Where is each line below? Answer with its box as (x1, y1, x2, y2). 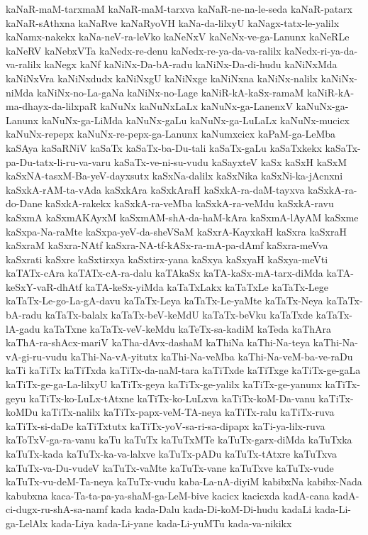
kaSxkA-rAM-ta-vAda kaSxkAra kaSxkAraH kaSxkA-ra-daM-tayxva (6, 182, 305, 197)
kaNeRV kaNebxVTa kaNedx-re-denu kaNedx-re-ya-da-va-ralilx (6, 43, 281, 57)
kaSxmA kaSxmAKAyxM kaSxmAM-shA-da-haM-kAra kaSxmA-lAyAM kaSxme (6, 209, 359, 224)
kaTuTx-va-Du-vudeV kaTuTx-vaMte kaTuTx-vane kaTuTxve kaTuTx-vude (6, 460, 334, 475)
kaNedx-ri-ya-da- (284, 43, 358, 57)
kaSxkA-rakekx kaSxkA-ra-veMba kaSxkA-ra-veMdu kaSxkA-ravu (45, 196, 334, 211)
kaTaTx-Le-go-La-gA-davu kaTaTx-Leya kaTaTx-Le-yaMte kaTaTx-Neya (6, 293, 323, 308)
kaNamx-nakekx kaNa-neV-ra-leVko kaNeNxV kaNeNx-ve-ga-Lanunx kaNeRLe (6, 29, 350, 44)
